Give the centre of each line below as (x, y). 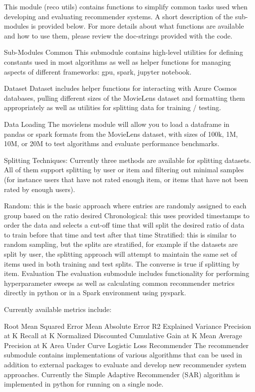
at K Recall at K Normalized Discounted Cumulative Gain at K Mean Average (123, 335)
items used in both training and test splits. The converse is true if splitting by (122, 263)
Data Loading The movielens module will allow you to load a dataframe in (117, 124)
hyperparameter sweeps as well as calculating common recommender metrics (119, 283)
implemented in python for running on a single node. (84, 384)
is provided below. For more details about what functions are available (137, 26)
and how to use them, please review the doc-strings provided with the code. (118, 35)
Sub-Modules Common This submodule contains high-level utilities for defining (124, 52)
